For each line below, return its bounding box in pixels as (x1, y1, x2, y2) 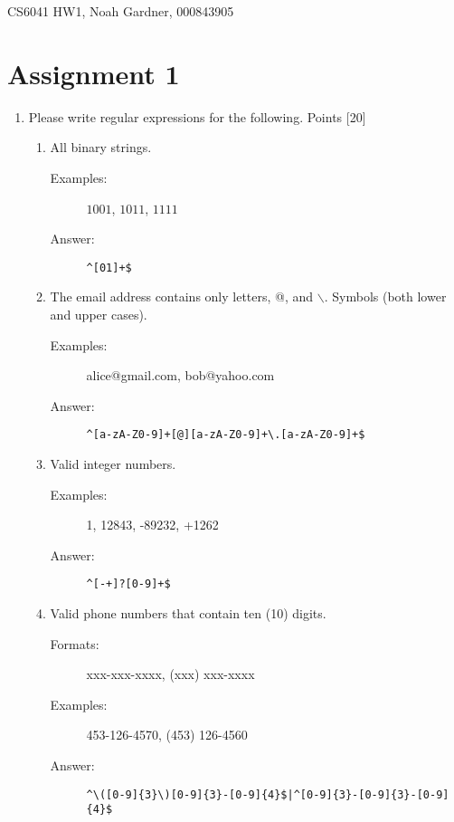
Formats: (50, 634, 99, 653)
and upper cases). (50, 304, 147, 323)
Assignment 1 (7, 54, 180, 91)
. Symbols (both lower (324, 287, 447, 306)
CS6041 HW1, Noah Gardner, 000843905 (7, 2, 234, 20)
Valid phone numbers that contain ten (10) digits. (50, 604, 326, 622)
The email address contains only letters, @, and (50, 287, 314, 306)
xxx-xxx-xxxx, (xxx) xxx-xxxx (86, 664, 255, 683)
